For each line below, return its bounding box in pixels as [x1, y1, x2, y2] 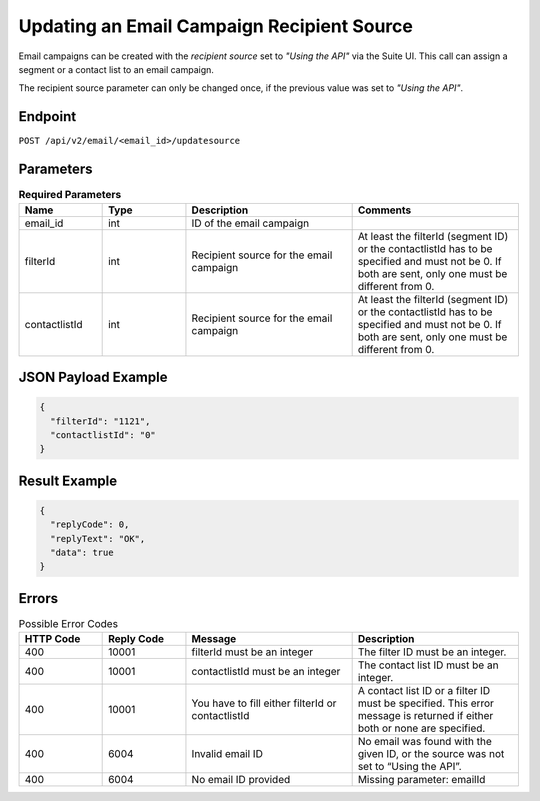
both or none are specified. [357, 721, 486, 735]
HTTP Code [24, 632, 81, 646]
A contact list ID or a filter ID [357, 684, 491, 698]
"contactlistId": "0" [50, 429, 157, 440]
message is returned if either [357, 709, 494, 723]
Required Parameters [18, 188, 122, 202]
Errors [18, 590, 59, 607]
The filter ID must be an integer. [357, 645, 507, 659]
